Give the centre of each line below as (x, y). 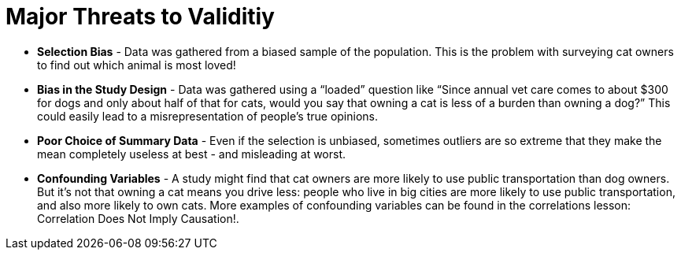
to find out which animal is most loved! (137, 65)
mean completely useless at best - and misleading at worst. (192, 154)
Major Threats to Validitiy (140, 17)
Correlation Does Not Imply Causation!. (138, 218)
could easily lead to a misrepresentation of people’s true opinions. (208, 116)
